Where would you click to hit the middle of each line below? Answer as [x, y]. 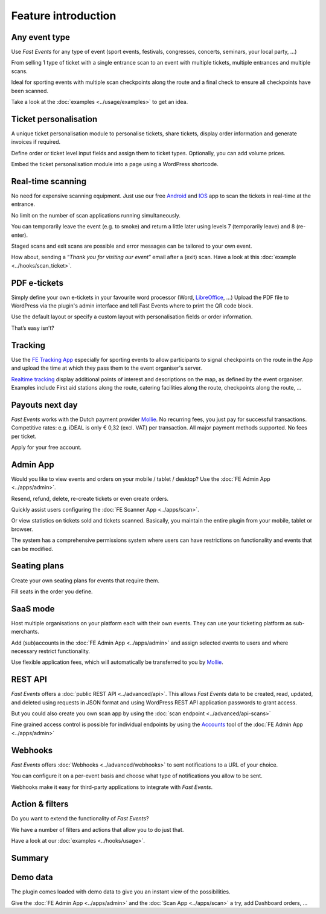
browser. [22, 529]
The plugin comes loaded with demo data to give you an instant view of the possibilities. [121, 892]
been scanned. [30, 91]
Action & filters [40, 804]
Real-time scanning [49, 181]
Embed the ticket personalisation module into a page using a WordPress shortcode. [115, 164]
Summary [30, 858]
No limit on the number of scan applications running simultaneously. [96, 215]
